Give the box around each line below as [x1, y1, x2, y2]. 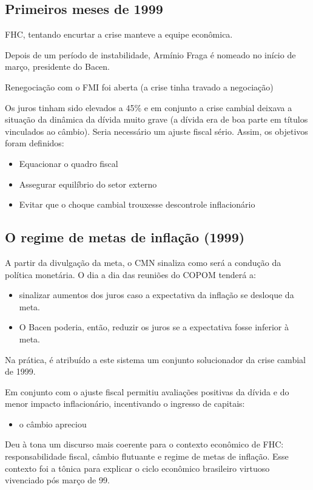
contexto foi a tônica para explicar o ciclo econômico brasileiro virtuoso [5, 461, 270, 474]
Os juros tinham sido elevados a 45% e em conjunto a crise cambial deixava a [5, 101, 292, 114]
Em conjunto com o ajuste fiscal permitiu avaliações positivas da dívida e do [5, 385, 289, 398]
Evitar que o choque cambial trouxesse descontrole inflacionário [19, 198, 255, 211]
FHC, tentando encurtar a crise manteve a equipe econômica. [5, 28, 233, 41]
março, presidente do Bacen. [5, 60, 110, 73]
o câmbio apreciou [19, 417, 87, 430]
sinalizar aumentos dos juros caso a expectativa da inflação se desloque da [19, 288, 294, 301]
